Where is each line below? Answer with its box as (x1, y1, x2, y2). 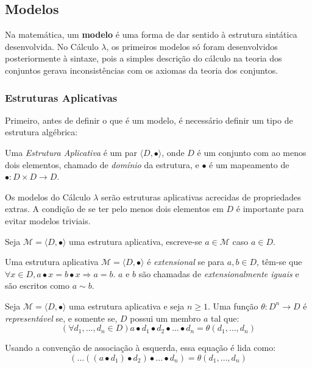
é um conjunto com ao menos (197, 146, 307, 158)
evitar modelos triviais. (5, 214, 91, 227)
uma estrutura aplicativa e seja (69, 299, 185, 312)
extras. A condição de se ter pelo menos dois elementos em (5, 202, 224, 215)
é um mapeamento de (209, 158, 289, 171)
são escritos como (5, 279, 70, 292)
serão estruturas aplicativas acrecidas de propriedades (101, 190, 301, 203)
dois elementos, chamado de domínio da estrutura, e (5, 158, 199, 171)
